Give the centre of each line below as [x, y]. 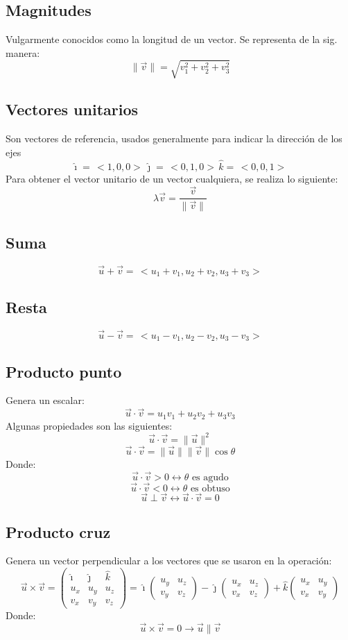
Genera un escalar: [45, 400]
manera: [23, 52]
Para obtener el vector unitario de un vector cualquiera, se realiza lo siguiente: [172, 178]
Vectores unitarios [72, 109]
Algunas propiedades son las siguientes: [89, 425]
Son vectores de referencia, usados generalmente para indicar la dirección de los [174, 138]
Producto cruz [58, 531]
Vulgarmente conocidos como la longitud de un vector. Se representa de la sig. [172, 39]
